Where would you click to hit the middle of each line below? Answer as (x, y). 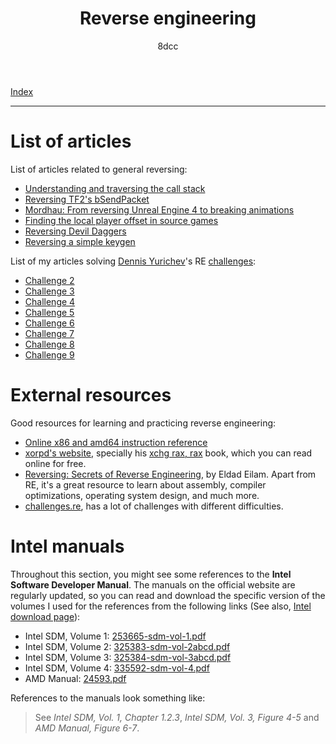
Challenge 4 (50, 301)
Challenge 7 (49, 333)
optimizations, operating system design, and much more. (142, 495)
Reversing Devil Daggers (75, 231)
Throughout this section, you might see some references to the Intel (151, 574)
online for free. (55, 463)
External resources (91, 395)
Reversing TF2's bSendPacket (87, 199)
